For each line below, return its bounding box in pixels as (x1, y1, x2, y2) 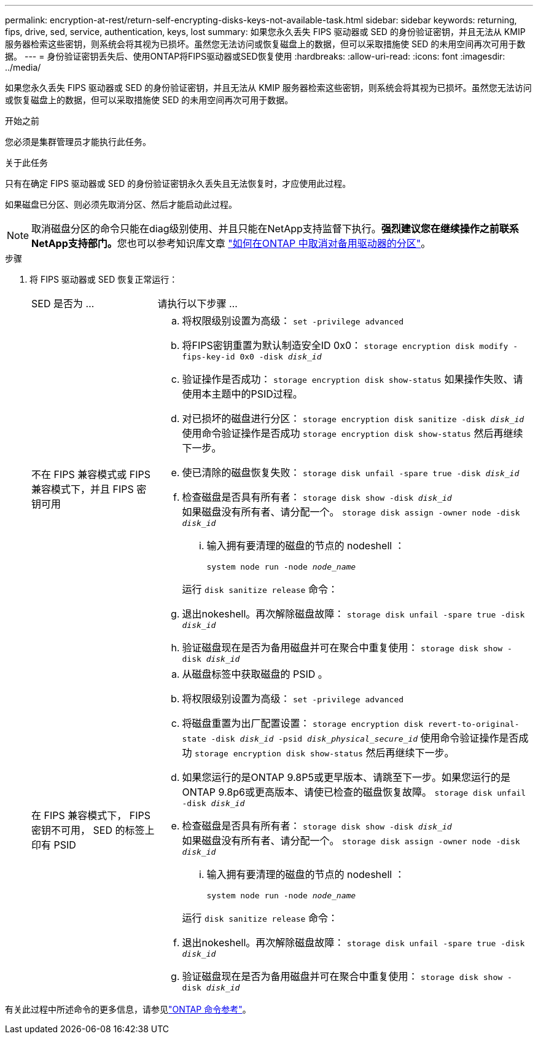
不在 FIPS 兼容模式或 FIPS (31, 468, 150, 480)
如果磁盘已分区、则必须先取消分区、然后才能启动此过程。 (5, 199, 237, 210)
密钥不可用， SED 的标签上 (31, 823, 155, 836)
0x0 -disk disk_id (240, 352, 322, 361)
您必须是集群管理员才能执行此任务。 (5, 136, 151, 147)
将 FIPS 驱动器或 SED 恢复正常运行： (29, 274, 178, 284)
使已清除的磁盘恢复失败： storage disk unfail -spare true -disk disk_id (182, 466, 520, 479)
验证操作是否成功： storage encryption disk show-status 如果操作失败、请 (182, 373, 523, 385)
